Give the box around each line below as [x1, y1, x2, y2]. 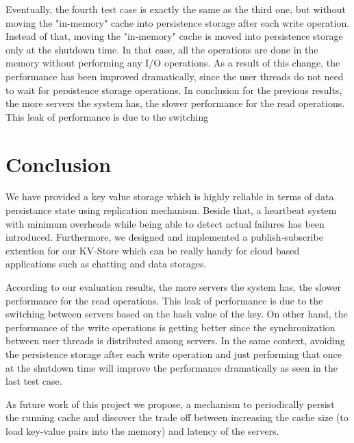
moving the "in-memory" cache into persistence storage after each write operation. [5, 15, 350, 29]
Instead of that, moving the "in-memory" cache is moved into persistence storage [5, 29, 343, 43]
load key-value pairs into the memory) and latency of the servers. [5, 423, 279, 438]
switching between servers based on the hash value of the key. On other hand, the [5, 307, 348, 321]
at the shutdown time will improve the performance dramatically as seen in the [5, 360, 338, 374]
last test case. [5, 374, 62, 388]
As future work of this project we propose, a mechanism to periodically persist [5, 396, 335, 411]
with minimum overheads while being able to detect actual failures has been [5, 216, 325, 230]
